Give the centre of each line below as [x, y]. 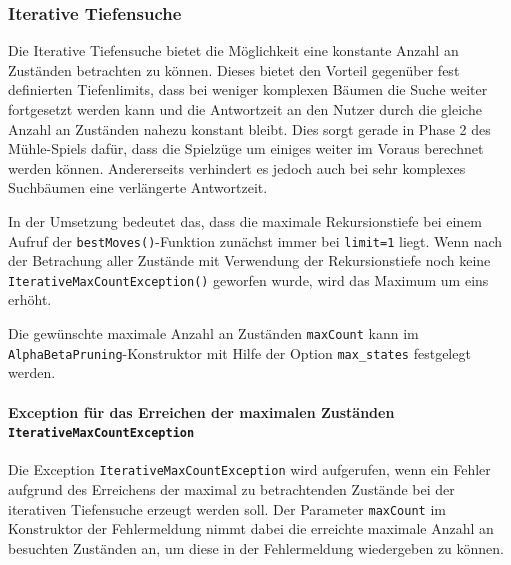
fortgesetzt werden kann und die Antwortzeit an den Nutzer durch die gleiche [245, 109]
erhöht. [30, 299]
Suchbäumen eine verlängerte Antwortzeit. [138, 187]
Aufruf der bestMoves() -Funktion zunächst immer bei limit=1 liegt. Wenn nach [255, 240]
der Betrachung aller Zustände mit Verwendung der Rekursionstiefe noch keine [249, 260]
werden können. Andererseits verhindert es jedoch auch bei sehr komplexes [237, 167]
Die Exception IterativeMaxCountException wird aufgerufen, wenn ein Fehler [249, 469]
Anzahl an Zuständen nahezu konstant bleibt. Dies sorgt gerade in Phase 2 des [249, 128]
